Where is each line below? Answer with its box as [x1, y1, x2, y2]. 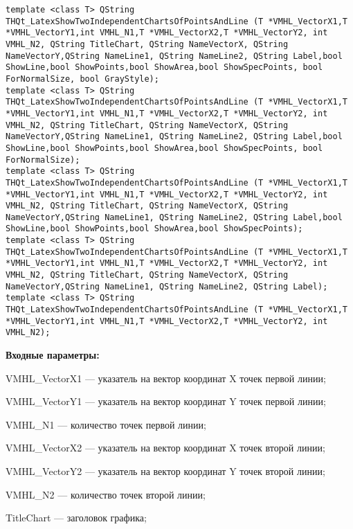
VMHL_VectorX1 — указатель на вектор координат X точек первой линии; [6, 370, 326, 385]
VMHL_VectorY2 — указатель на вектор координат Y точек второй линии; [6, 464, 325, 478]
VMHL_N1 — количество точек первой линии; [6, 417, 206, 431]
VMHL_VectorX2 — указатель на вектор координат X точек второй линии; [6, 440, 325, 455]
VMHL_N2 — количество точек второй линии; [6, 487, 206, 501]
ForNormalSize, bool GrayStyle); [6, 73, 159, 84]
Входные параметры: [6, 348, 100, 362]
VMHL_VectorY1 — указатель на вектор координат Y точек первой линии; [6, 394, 326, 409]
